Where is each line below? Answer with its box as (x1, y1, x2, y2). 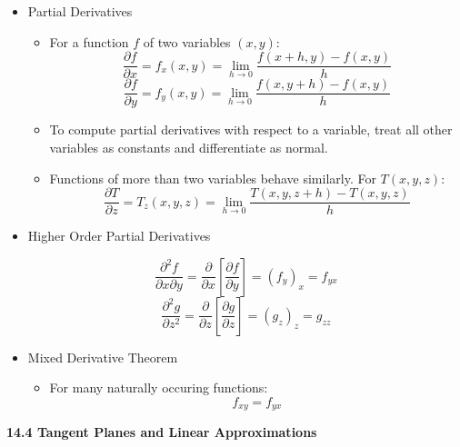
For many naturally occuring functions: (49, 378, 268, 397)
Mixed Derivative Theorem (27, 347, 178, 366)
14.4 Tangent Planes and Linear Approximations (6, 422, 317, 442)
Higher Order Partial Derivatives (27, 226, 211, 245)
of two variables (143, 32, 231, 51)
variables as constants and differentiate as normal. (49, 137, 328, 156)
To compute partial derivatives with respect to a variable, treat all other (49, 120, 453, 139)
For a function (49, 32, 129, 51)
